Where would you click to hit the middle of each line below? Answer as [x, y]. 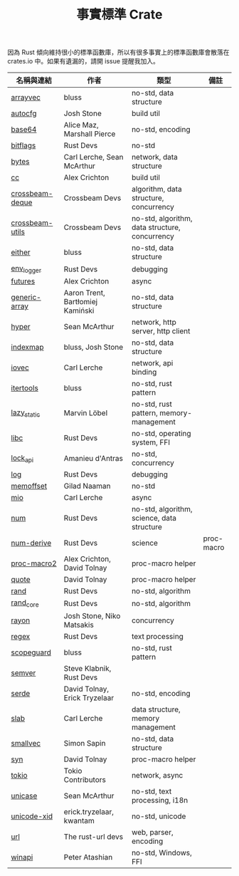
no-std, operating [161, 434]
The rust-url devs [93, 836]
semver [23, 672]
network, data [154, 157]
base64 [24, 130]
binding [144, 372]
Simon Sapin [85, 743]
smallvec [26, 743]
